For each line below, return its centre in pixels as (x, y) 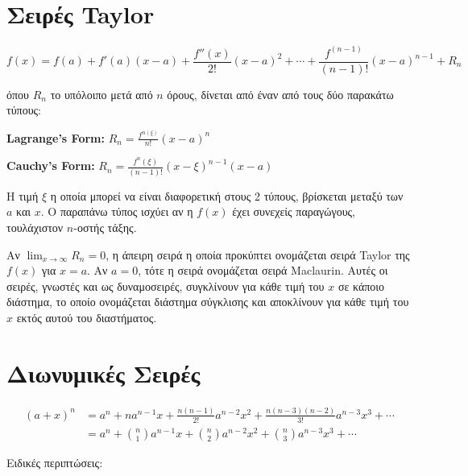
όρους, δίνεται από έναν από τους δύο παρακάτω (280, 94)
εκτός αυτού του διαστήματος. (87, 317)
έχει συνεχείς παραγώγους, (294, 211)
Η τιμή (23, 195)
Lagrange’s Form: (56, 137)
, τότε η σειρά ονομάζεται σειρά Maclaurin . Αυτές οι (263, 270)
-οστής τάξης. (105, 227)
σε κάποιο (361, 286)
